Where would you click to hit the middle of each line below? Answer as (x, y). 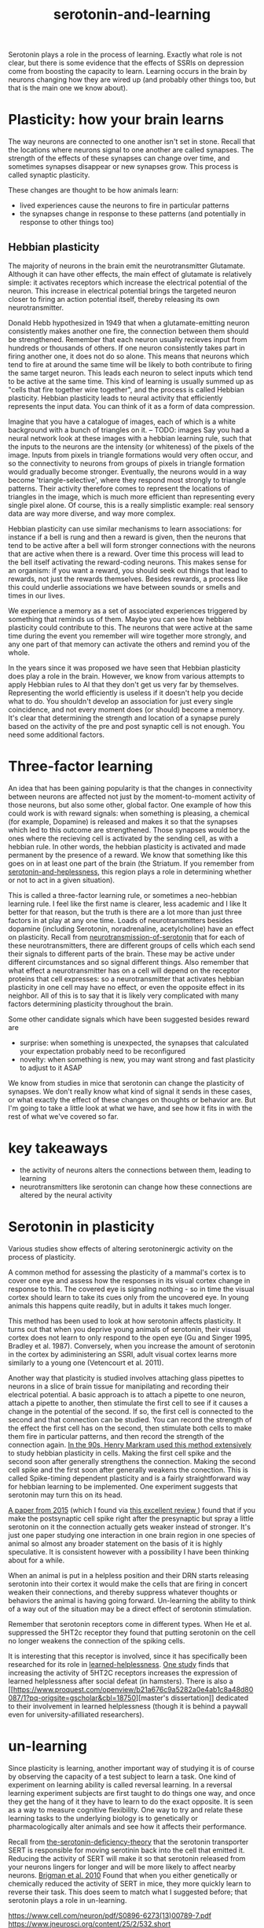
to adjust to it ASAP (51, 1068)
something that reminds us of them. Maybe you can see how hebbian (120, 619)
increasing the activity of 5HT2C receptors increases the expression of (123, 1672)
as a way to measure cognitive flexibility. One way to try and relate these (126, 1809)
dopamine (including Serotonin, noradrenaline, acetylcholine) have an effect (131, 929)
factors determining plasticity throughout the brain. (91, 1003)
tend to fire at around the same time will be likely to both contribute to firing (130, 364)
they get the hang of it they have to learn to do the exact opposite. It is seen (131, 1801)
